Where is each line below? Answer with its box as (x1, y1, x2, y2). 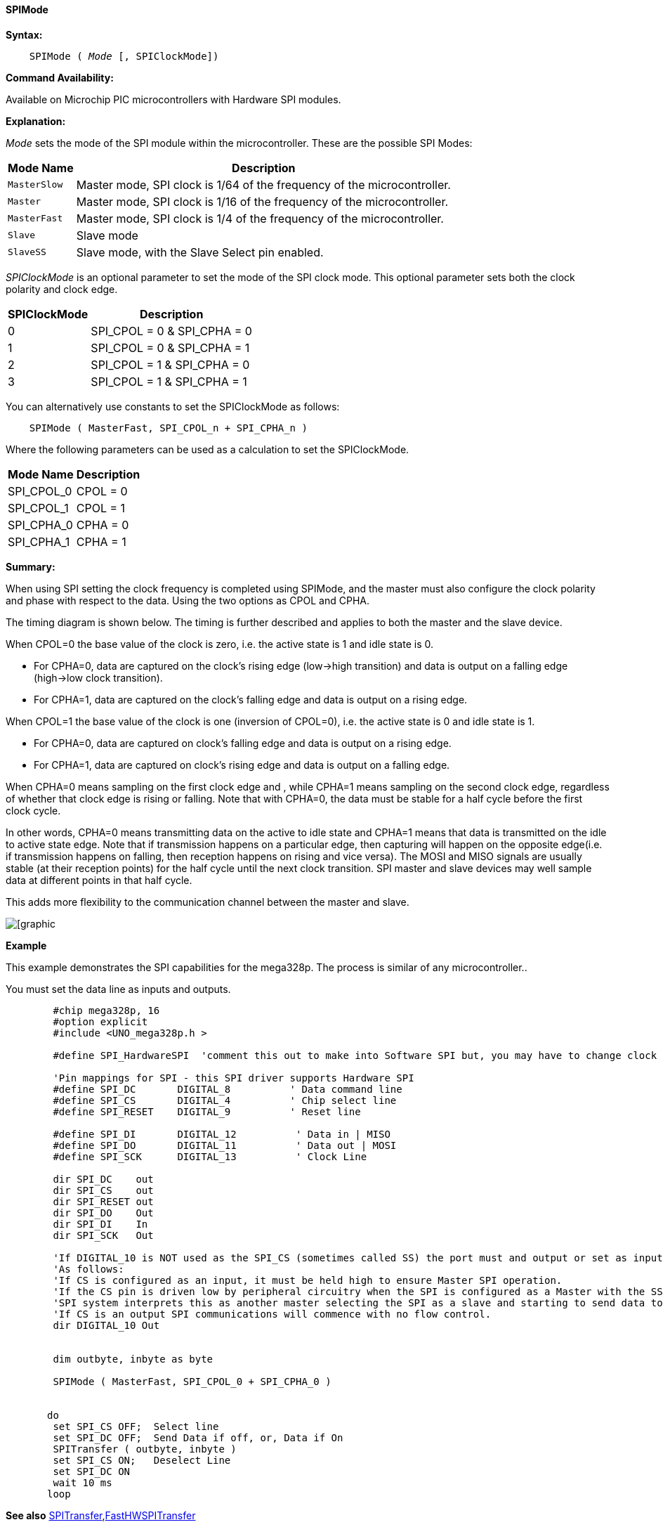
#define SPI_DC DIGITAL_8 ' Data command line (53, 1083, 402, 1095)
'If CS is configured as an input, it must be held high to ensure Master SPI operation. (53, 1274, 563, 1286)
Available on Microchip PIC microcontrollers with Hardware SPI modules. (6, 93, 341, 105)
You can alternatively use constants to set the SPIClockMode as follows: (6, 400, 340, 412)
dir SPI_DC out (53, 1173, 154, 1185)
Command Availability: (6, 71, 114, 84)
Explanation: (6, 115, 66, 127)
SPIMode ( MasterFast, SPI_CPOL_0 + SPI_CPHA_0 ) (53, 1375, 331, 1387)
